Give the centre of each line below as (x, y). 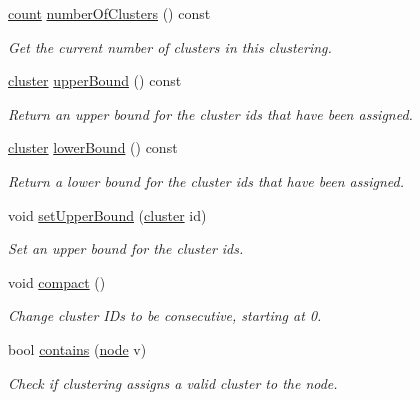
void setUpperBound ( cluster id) (107, 214)
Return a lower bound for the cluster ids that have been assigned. (206, 180)
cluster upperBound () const (95, 80)
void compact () (57, 281)
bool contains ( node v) (77, 348)
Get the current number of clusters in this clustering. (170, 46)
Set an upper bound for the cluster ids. (126, 248)
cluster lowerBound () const (93, 147)
